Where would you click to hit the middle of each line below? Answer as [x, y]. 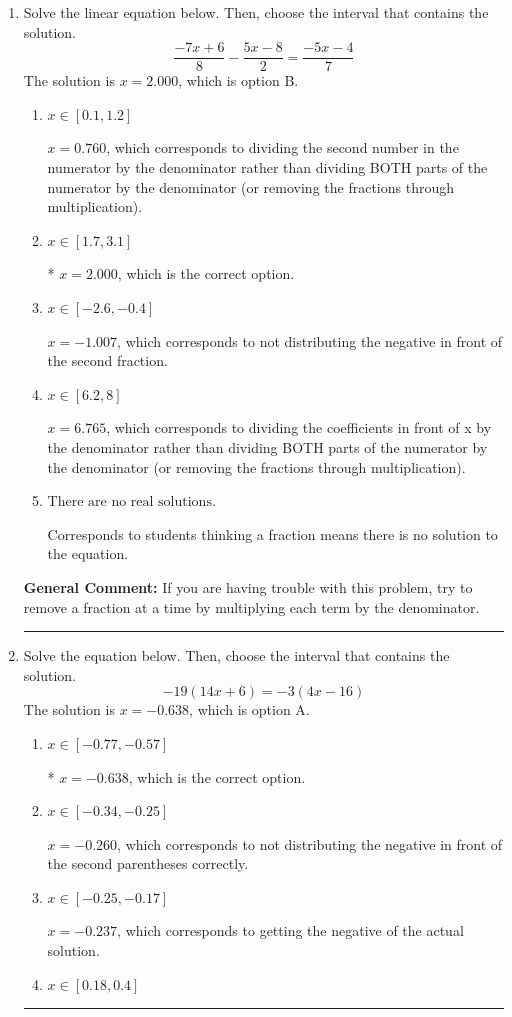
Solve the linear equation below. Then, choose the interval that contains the [256, 12]
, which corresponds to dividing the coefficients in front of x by [299, 427]
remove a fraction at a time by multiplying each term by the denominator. [251, 606]
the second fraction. [107, 360]
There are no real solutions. [131, 502]
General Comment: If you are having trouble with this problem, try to [248, 586]
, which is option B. [238, 80]
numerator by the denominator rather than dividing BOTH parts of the [267, 167]
